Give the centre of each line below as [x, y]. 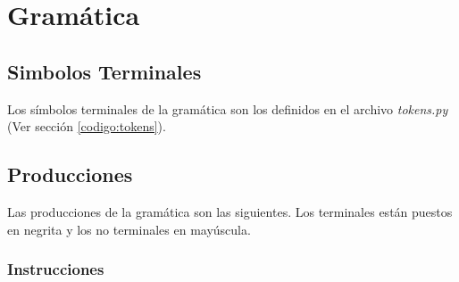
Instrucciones [56, 269]
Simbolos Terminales [104, 71]
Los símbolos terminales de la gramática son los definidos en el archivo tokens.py [228, 108]
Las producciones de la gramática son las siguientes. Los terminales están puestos [230, 211]
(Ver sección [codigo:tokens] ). [87, 126]
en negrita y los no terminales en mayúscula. [129, 229]
